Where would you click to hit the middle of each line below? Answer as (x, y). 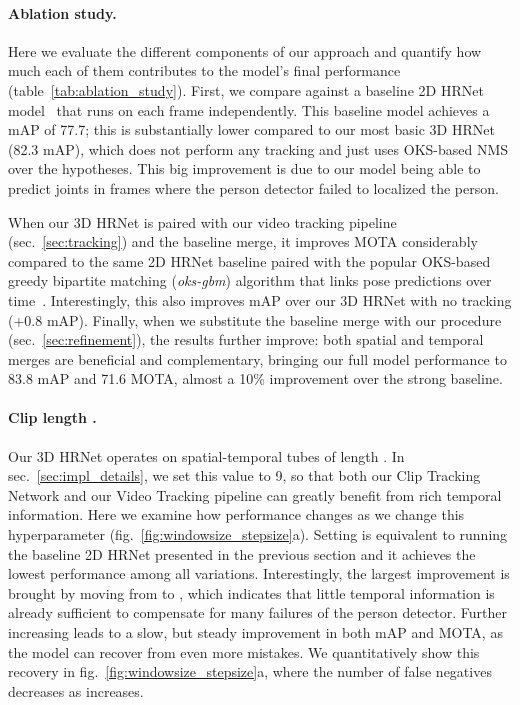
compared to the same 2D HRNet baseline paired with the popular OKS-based (249, 260)
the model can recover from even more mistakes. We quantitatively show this (244, 651)
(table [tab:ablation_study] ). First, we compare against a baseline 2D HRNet (246, 89)
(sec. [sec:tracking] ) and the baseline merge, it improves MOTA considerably (243, 241)
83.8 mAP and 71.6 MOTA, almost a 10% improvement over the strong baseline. (255, 378)
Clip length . (52, 417)
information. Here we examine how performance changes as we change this (236, 514)
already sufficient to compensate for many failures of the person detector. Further (257, 612)
